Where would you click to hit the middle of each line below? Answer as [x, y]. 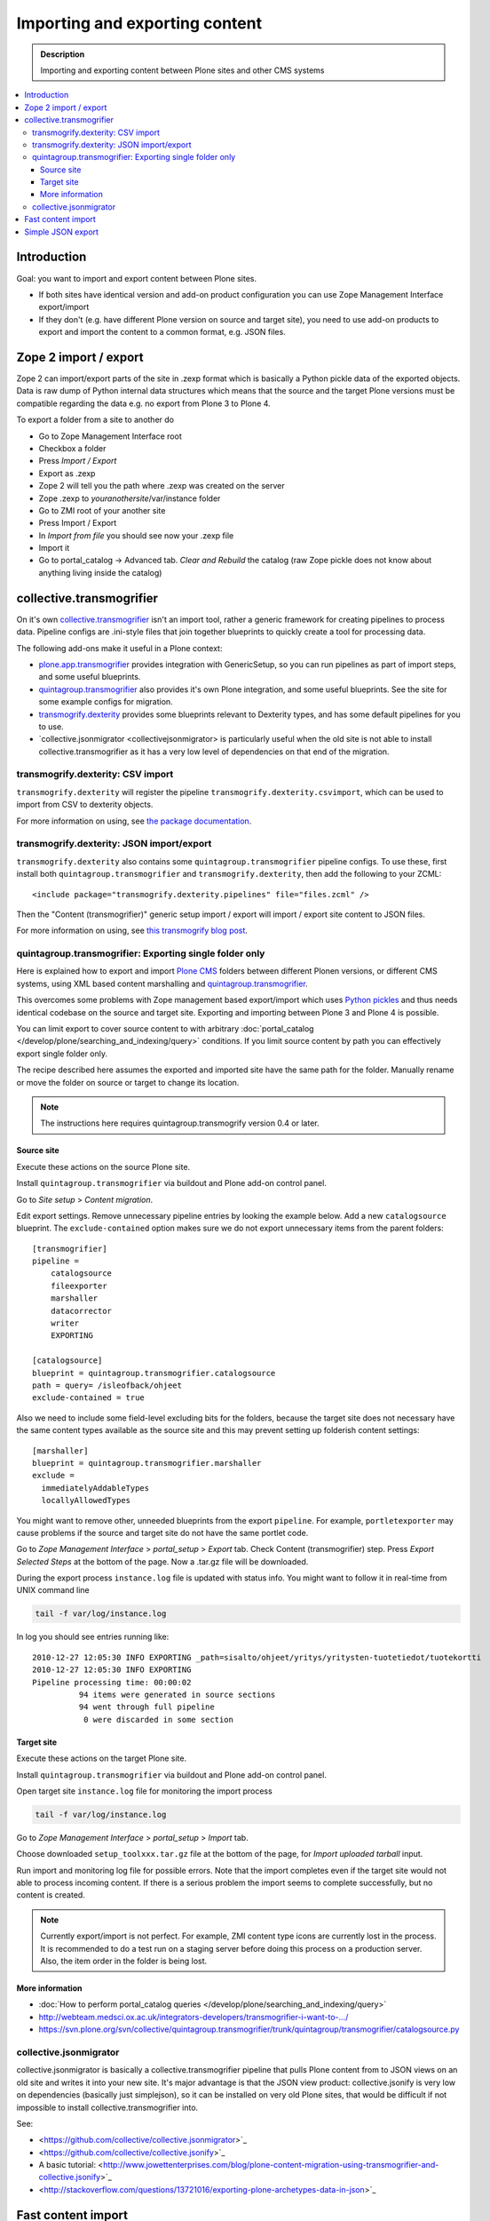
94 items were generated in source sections [177, 1694]
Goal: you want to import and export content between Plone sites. [137, 278]
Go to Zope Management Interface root [110, 436]
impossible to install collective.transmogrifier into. [107, 2107]
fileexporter [79, 1286]
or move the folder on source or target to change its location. [128, 1082]
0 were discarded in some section [158, 1719]
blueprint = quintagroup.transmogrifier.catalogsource [154, 1373]
